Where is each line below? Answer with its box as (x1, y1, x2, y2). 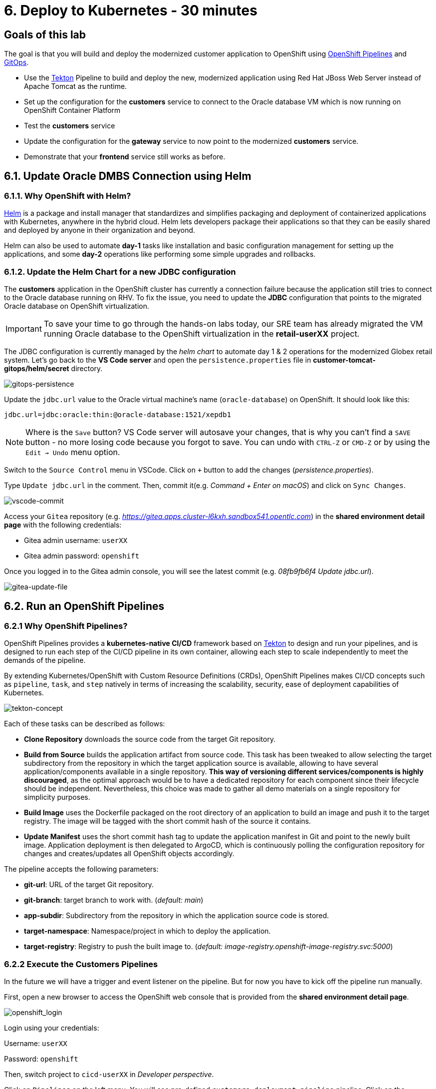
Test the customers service (24, 121, 115, 130)
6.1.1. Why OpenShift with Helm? (4, 191, 131, 201)
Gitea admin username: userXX (24, 536, 128, 545)
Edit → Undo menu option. (25, 447, 120, 458)
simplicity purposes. (24, 793, 90, 802)
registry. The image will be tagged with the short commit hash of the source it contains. (24, 817, 311, 826)
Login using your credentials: (4, 1024, 99, 1033)
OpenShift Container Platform (24, 106, 121, 115)
